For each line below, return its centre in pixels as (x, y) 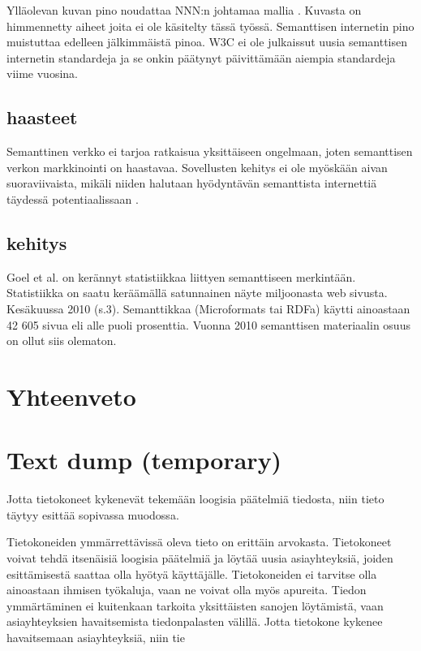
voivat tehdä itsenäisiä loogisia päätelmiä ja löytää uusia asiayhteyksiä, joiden (200, 558)
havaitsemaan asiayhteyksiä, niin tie (96, 637)
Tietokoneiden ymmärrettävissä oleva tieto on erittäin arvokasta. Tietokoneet (199, 542)
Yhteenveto (71, 396)
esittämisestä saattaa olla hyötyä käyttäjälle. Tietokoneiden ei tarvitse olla (192, 573)
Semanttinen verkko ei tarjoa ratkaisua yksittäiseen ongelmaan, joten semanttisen (210, 151)
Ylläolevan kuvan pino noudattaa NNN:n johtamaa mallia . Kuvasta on (184, 10)
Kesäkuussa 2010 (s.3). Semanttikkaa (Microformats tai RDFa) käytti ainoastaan (208, 308)
